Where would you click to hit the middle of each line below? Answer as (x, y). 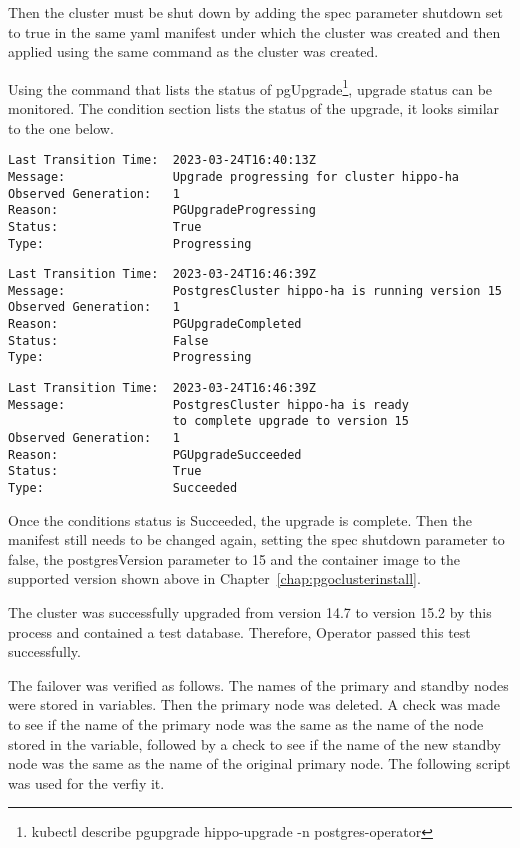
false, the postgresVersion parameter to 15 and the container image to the (234, 558)
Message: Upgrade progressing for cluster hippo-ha (234, 176)
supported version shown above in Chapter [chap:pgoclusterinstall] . (214, 578)
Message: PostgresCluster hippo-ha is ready (208, 404)
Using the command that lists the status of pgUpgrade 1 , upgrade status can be (250, 87)
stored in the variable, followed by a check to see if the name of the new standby (254, 743)
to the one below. (61, 127)
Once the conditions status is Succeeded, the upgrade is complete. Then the (240, 519)
